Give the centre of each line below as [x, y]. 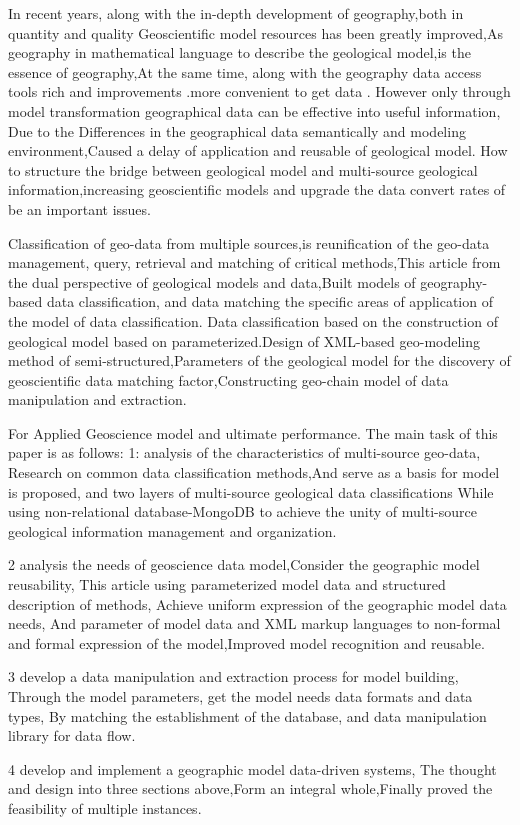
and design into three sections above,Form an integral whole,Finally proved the [250, 788]
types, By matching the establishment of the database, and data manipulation [247, 715]
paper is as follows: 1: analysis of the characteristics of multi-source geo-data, [244, 452]
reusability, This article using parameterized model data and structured [227, 584]
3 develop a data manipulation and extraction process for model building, [233, 676]
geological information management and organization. [172, 530]
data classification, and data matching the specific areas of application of [269, 301]
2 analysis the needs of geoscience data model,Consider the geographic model [244, 564]
